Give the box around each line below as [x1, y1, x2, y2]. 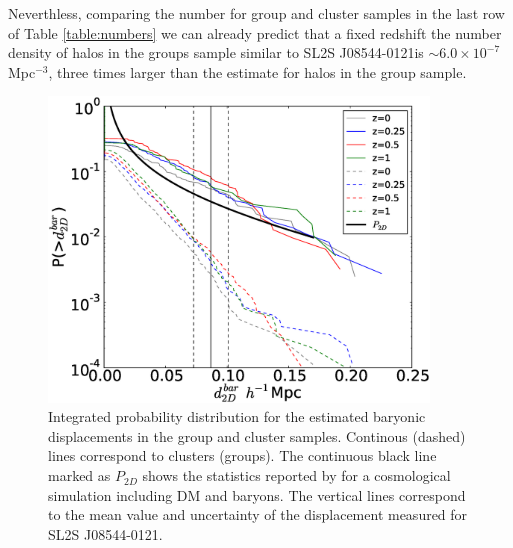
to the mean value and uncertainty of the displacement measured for [48, 504, 468, 525]
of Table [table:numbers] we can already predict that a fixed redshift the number [8, 22, 502, 43]
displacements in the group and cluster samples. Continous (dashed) [48, 425, 466, 446]
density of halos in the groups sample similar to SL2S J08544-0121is [8, 42, 424, 63]
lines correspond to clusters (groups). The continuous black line [48, 445, 437, 466]
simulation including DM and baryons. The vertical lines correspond [48, 484, 466, 505]
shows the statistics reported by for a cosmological [142, 465, 451, 486]
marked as [48, 465, 111, 486]
